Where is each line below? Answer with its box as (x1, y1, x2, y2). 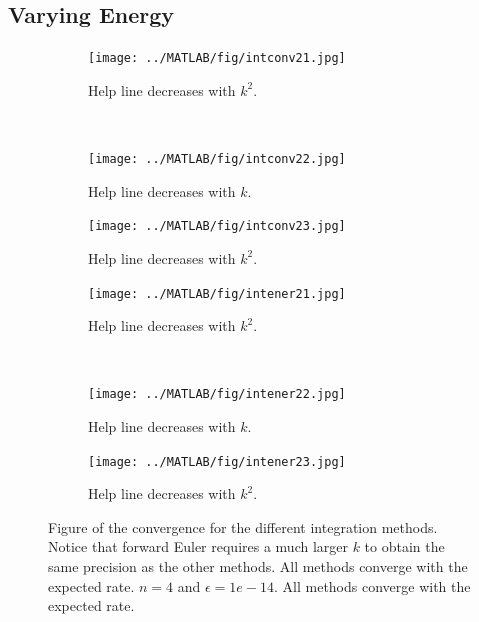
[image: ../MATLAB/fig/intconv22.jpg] (88, 152, 346, 167)
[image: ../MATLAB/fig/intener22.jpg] (88, 387, 346, 402)
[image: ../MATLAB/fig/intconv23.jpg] (88, 219, 346, 234)
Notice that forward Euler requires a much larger (48, 536, 348, 557)
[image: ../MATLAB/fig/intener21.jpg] (88, 286, 346, 301)
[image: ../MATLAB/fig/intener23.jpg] (88, 454, 346, 469)
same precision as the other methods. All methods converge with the (48, 556, 468, 577)
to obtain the (364, 536, 445, 557)
